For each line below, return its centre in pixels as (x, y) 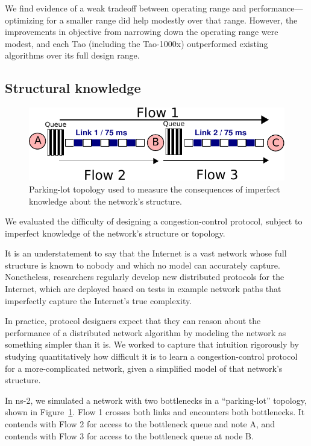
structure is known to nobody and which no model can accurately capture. (143, 265)
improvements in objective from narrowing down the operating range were (142, 32)
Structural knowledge (73, 88)
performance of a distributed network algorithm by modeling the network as (146, 332)
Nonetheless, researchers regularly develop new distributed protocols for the (145, 277)
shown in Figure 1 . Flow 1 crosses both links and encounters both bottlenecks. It (155, 412)
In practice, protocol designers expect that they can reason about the (133, 321)
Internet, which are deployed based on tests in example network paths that (143, 289)
